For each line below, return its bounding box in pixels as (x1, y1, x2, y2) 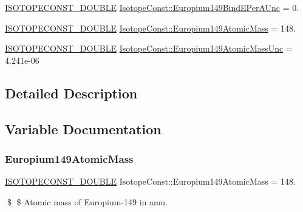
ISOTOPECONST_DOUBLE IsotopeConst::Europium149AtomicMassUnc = (5, 42, 293, 55)
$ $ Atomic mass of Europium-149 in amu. (7, 195, 168, 208)
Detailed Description (5, 83, 138, 102)
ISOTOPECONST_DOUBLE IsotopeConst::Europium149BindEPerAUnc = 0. (5, 1, 299, 13)
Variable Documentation (5, 119, 162, 138)
